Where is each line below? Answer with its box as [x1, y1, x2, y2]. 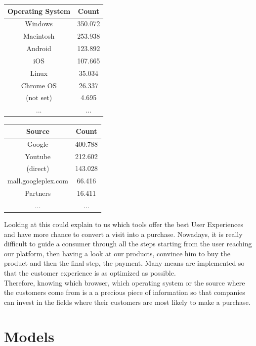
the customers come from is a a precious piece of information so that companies [4, 287, 245, 297]
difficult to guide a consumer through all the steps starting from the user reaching [4, 238, 252, 249]
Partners [25, 188, 51, 198]
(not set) [26, 92, 52, 103]
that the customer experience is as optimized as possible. [4, 267, 176, 278]
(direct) [26, 163, 49, 173]
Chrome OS [21, 80, 57, 90]
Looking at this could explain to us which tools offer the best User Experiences [4, 219, 243, 229]
